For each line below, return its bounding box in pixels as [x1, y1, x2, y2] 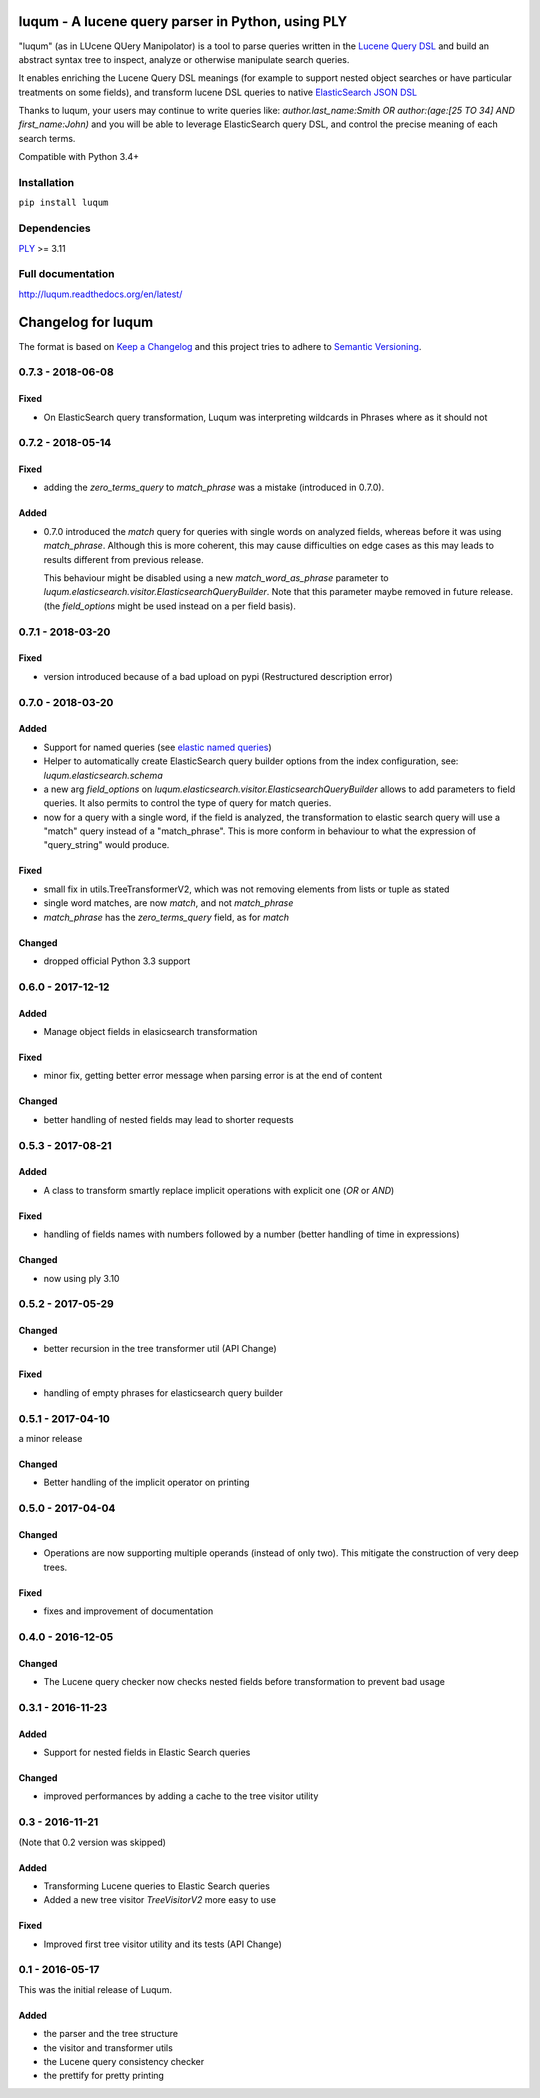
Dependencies [18, 221, 92, 235]
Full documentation [18, 267, 115, 281]
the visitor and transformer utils [43, 2041, 174, 2054]
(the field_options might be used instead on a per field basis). [43, 600, 297, 612]
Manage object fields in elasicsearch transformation [43, 1025, 258, 1037]
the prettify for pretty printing [43, 2070, 165, 2082]
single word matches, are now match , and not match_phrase [43, 897, 294, 909]
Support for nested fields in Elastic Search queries [43, 1746, 251, 1759]
